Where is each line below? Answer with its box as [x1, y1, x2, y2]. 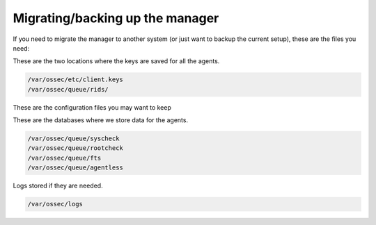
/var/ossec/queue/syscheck [27, 135, 120, 142]
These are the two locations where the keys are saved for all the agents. [13, 57, 220, 65]
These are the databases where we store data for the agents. [13, 116, 188, 124]
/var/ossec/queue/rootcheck [27, 144, 123, 152]
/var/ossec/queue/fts [27, 153, 102, 162]
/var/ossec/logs [27, 200, 84, 208]
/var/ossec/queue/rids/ [27, 85, 109, 93]
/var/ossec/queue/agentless [27, 164, 123, 172]
